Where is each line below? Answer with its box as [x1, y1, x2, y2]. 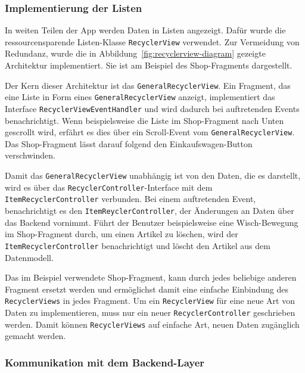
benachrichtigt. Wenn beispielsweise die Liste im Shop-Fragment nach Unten [5, 114, 284, 126]
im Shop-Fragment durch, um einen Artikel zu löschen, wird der [5, 228, 238, 240]
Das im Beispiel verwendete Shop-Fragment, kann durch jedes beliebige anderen [5, 271, 297, 284]
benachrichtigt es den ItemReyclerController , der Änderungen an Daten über [5, 204, 294, 217]
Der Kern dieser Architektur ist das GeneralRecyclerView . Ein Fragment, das [5, 79, 291, 91]
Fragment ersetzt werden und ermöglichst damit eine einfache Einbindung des [5, 282, 288, 295]
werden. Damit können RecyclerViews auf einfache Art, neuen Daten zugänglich [5, 318, 300, 330]
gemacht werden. [5, 330, 66, 342]
